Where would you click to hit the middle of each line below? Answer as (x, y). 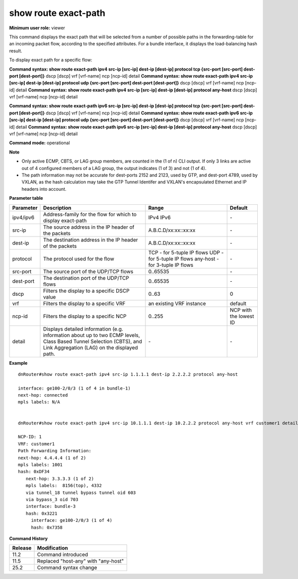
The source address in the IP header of (89, 227)
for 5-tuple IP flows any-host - (184, 258)
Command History (29, 538)
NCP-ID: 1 (30, 437)
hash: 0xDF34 (34, 472)
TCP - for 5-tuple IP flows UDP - (186, 252)
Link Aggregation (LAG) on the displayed (91, 347)
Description (57, 208)
